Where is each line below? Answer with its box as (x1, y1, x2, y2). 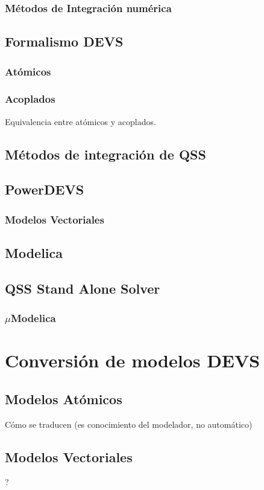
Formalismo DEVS (5, 32, 124, 51)
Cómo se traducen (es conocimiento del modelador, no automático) (5, 417, 253, 430)
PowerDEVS (5, 180, 84, 199)
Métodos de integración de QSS (5, 144, 206, 163)
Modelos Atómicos (5, 389, 122, 408)
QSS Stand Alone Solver (5, 279, 160, 297)
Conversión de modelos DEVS (5, 348, 260, 373)
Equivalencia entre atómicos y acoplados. (5, 115, 156, 127)
